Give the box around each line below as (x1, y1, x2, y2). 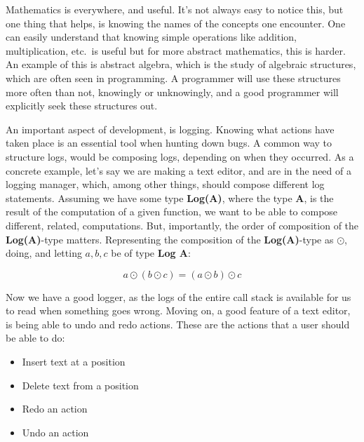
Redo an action (22, 401, 88, 416)
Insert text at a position (22, 354, 126, 369)
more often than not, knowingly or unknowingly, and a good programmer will (6, 84, 339, 99)
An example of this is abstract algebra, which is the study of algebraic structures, (6, 57, 356, 72)
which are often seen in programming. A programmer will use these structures (6, 70, 341, 85)
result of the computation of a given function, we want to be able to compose (6, 204, 338, 219)
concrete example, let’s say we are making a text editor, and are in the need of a (6, 163, 351, 178)
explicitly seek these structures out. (6, 98, 158, 113)
